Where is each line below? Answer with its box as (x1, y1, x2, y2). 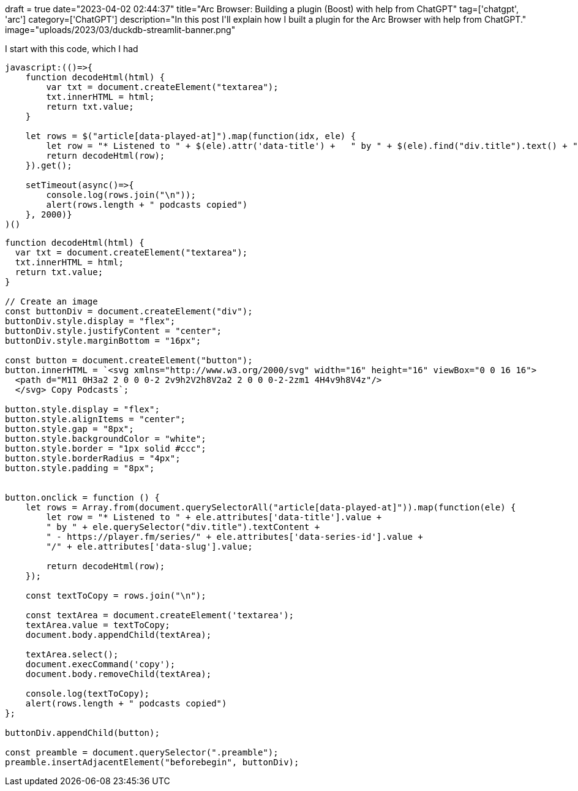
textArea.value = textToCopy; (25, 620, 170, 630)
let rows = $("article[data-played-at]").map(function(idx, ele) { (25, 131, 356, 141)
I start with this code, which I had (5, 44, 138, 54)
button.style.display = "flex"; (5, 404, 160, 414)
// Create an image (5, 297, 98, 306)
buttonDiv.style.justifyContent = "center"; (5, 326, 222, 336)
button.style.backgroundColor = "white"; (5, 434, 206, 444)
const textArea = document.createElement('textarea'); (25, 610, 295, 620)
